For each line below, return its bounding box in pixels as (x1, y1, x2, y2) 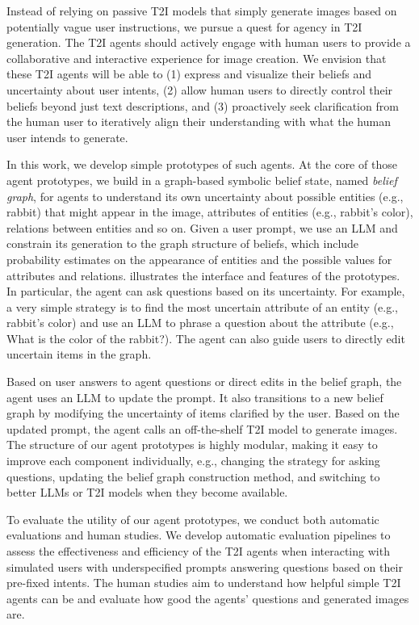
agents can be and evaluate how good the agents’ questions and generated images (6, 589, 409, 606)
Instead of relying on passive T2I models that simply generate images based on (6, 2, 397, 19)
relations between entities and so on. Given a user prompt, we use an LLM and (6, 219, 398, 236)
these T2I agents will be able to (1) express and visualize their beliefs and (6, 65, 372, 82)
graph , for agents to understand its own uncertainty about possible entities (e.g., (6, 187, 404, 204)
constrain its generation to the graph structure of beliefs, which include (6, 235, 359, 252)
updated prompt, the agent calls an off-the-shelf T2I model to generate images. (6, 420, 398, 437)
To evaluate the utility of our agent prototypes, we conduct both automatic (6, 510, 379, 527)
